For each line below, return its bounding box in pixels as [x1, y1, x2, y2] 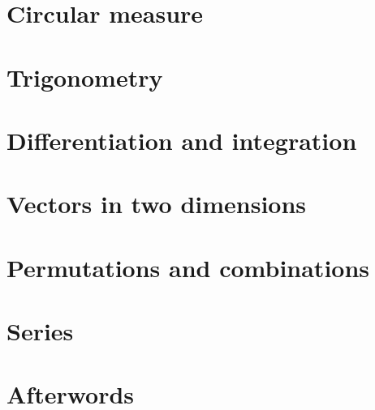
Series [6, 314, 74, 348]
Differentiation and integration [6, 123, 357, 156]
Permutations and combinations [6, 250, 370, 284]
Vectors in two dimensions [6, 187, 307, 220]
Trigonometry [6, 60, 163, 93]
